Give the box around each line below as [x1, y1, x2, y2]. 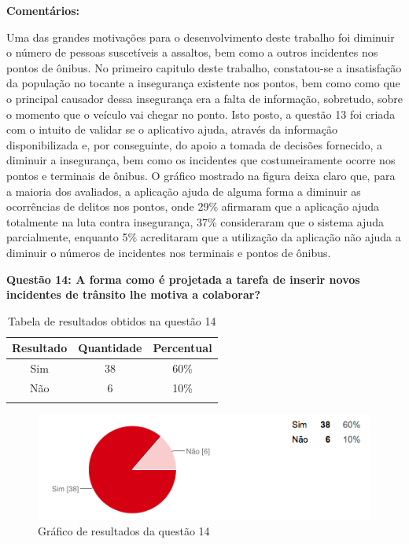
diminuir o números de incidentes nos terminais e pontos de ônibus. [6, 244, 331, 260]
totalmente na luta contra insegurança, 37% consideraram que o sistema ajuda [6, 213, 384, 230]
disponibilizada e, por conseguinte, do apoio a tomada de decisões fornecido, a [6, 136, 382, 153]
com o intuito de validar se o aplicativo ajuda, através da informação [6, 121, 338, 138]
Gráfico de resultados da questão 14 [38, 522, 210, 538]
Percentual [153, 340, 212, 356]
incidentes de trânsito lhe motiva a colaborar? [6, 286, 261, 303]
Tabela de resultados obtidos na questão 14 [8, 312, 216, 329]
